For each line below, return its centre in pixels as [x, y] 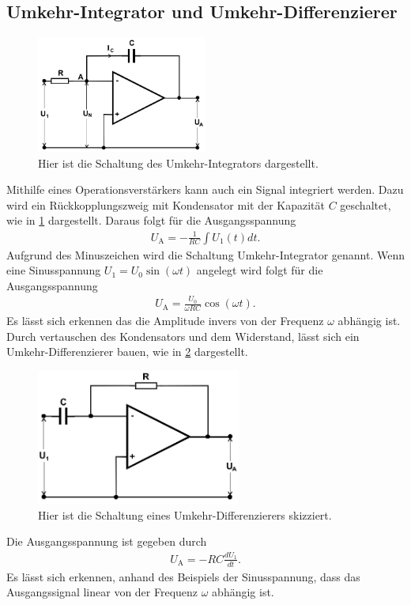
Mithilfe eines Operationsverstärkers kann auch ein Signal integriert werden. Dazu [205, 189]
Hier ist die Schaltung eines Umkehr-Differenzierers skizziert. [185, 514]
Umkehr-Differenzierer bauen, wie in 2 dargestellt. [127, 352]
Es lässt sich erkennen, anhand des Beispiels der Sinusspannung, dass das [183, 576]
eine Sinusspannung [54, 270]
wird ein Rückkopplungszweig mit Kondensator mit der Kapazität [166, 204]
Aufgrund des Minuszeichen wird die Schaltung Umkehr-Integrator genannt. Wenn [206, 254]
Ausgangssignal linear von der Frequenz [102, 592]
